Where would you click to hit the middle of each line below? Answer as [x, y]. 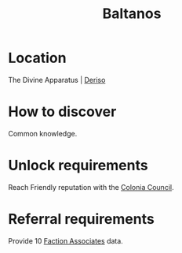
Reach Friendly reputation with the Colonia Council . [91, 187]
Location [37, 58]
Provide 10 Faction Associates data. [66, 240]
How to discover [62, 112]
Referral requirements [81, 219]
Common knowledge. [43, 133]
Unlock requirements [78, 166]
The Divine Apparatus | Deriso [57, 80]
